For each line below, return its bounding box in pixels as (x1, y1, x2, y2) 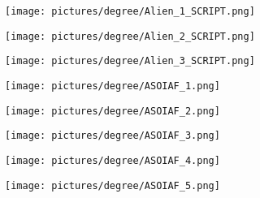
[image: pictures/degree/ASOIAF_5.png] (5, 179, 220, 192)
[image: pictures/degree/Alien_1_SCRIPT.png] (5, 6, 255, 17)
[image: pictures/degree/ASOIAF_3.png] (5, 130, 220, 142)
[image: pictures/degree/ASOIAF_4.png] (5, 154, 220, 166)
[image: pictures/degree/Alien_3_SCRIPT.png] (5, 55, 255, 67)
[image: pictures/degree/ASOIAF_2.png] (5, 105, 220, 117)
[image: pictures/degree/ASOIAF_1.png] (5, 80, 220, 92)
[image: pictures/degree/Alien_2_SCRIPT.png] (5, 30, 255, 42)
